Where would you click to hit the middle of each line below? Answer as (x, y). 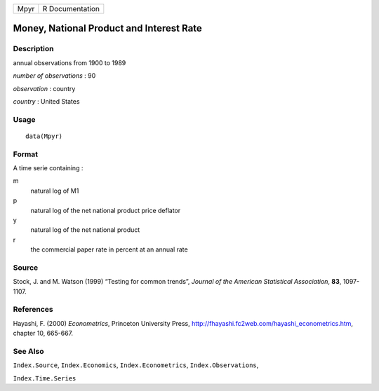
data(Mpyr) (44, 136)
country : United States (46, 101)
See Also (28, 351)
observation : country (44, 88)
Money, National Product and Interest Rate (108, 28)
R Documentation (71, 9)
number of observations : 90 (54, 76)
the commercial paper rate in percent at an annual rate (109, 249)
